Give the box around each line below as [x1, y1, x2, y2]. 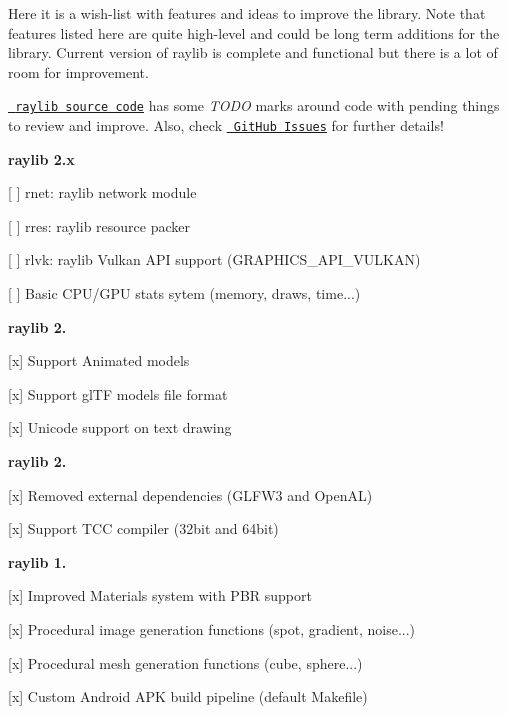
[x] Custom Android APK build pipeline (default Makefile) [8, 686, 368, 707]
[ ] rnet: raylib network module [8, 182, 197, 203]
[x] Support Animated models [8, 350, 190, 371]
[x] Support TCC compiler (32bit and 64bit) [8, 518, 279, 539]
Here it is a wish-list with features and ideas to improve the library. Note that [8, 3, 486, 23]
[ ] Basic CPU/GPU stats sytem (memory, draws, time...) [8, 283, 361, 304]
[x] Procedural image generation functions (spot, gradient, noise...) [8, 619, 416, 639]
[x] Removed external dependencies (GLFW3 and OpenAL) [8, 484, 373, 505]
